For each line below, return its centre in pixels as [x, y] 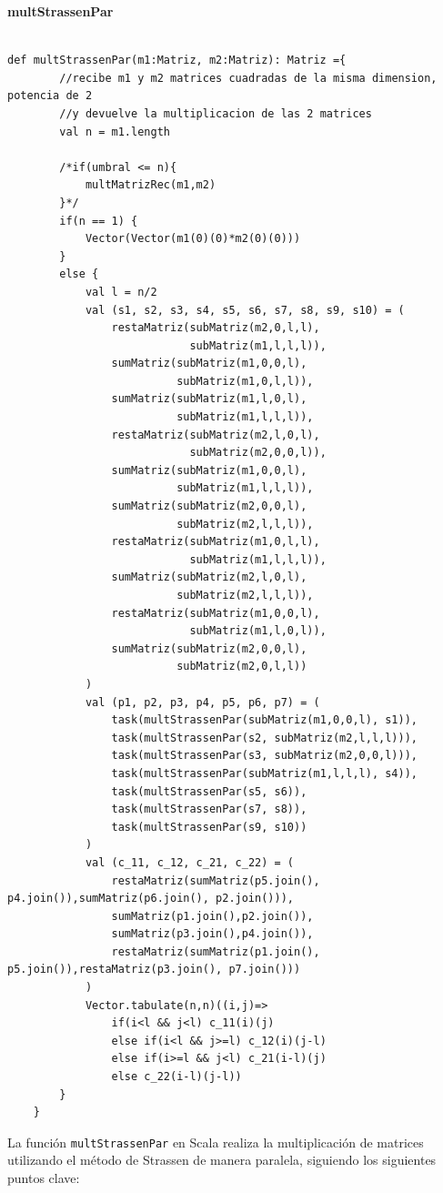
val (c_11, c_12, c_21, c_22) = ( [189, 862]
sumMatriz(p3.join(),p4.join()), [212, 934]
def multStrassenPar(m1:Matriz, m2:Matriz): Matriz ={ [177, 61]
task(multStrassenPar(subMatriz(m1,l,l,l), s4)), [265, 773]
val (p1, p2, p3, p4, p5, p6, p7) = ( [202, 702]
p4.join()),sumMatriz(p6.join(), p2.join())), [151, 899]
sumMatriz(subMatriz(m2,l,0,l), [209, 577]
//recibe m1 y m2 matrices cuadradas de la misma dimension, [248, 78]
